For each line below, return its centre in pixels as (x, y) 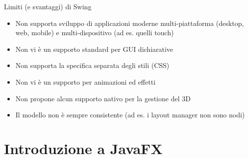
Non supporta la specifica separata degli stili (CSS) (92, 65)
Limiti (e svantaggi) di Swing (48, 6)
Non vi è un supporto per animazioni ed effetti (86, 81)
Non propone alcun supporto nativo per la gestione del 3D (103, 98)
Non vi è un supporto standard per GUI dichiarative (94, 49)
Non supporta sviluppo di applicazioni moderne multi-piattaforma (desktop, (130, 23)
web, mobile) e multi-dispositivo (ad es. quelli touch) (95, 33)
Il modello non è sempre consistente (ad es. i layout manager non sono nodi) (130, 115)
